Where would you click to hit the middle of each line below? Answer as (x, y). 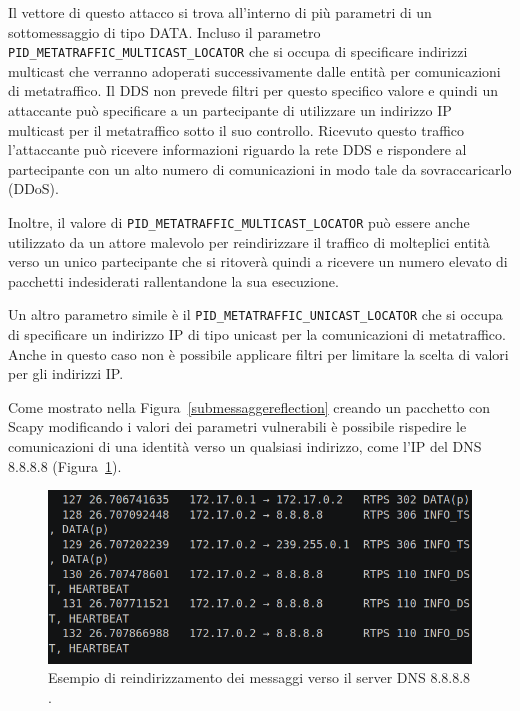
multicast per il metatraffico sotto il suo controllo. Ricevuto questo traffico (236, 129)
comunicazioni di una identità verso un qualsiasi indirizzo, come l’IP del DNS (245, 446)
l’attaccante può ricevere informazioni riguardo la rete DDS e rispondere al (237, 149)
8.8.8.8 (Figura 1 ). (65, 465)
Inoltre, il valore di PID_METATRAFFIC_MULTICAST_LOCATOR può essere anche (239, 222)
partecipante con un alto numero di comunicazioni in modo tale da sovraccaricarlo (260, 168)
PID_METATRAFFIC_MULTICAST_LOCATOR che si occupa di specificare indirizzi (238, 51)
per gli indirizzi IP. (66, 373)
